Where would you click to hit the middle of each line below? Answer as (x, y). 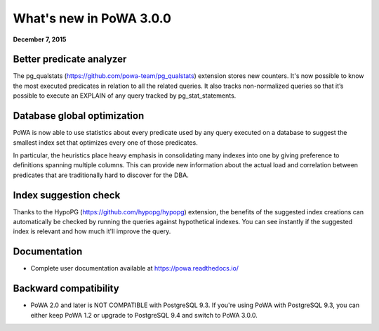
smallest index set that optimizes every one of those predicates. (105, 142)
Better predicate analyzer (70, 59)
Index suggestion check (67, 195)
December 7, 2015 (40, 39)
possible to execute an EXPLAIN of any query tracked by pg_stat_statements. (125, 96)
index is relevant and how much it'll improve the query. (92, 231)
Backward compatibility (66, 288)
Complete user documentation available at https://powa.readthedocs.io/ (134, 268)
